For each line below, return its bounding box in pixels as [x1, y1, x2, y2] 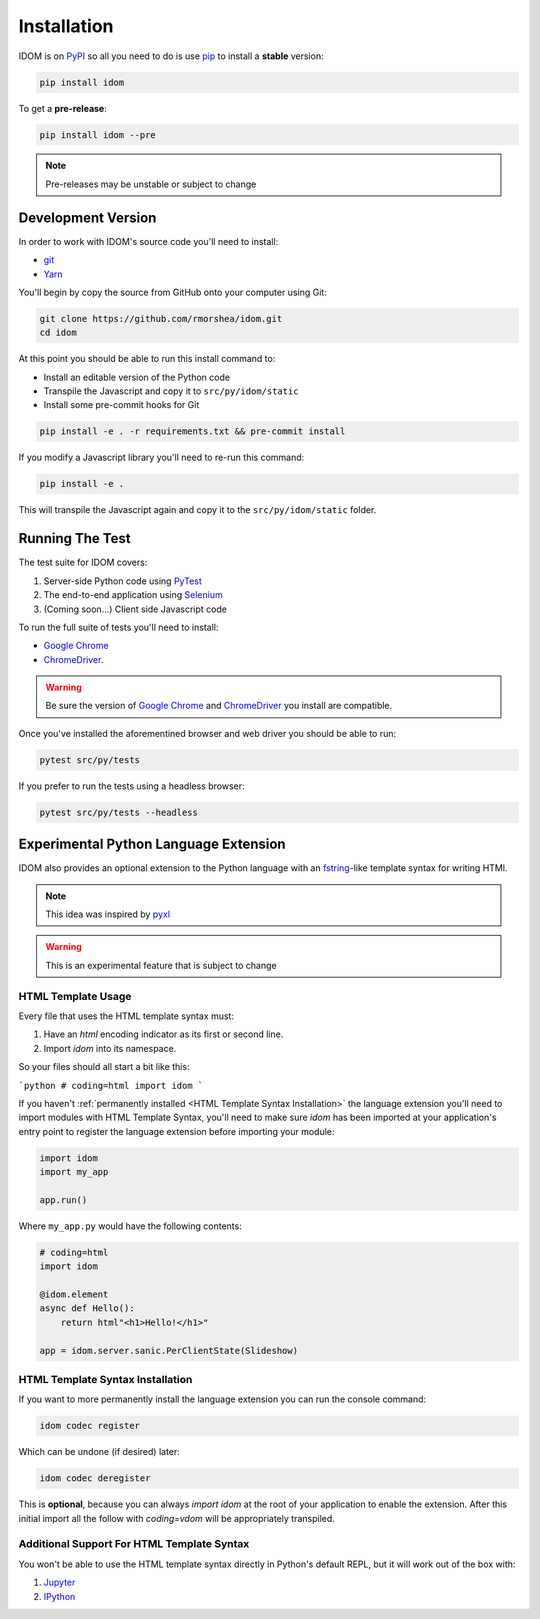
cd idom [39, 327, 77, 339]
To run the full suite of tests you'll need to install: [18, 621, 219, 633]
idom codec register [39, 1420, 140, 1432]
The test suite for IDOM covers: [18, 556, 148, 569]
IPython [43, 1590, 76, 1602]
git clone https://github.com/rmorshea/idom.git [39, 313, 283, 324]
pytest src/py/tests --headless [39, 806, 199, 818]
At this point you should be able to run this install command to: [18, 353, 276, 365]
